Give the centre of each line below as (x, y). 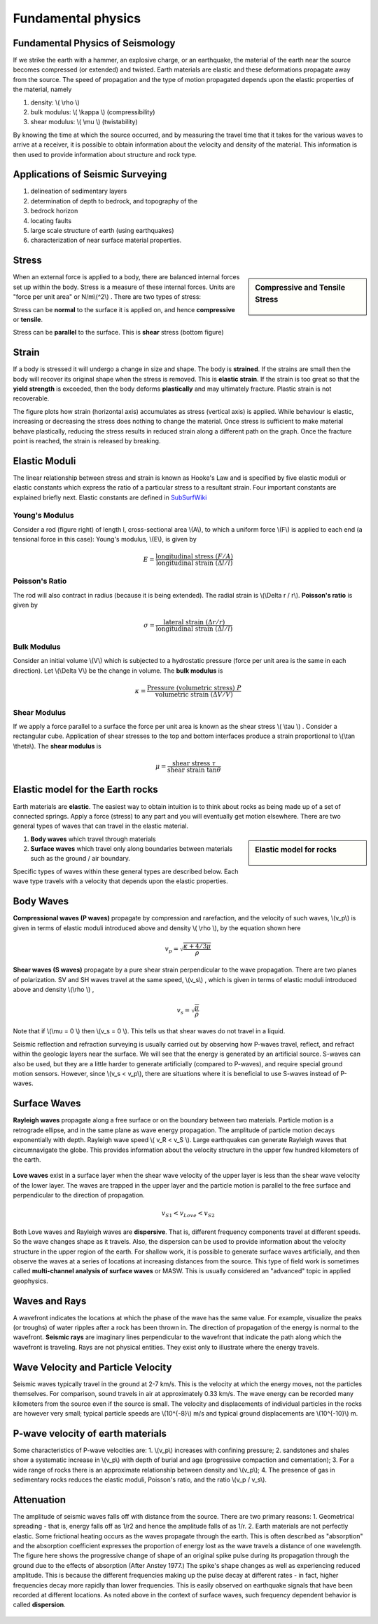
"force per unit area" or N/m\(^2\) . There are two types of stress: (107, 297)
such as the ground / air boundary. (80, 859)
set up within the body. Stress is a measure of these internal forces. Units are (124, 287)
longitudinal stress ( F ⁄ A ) (194, 557)
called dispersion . (39, 1605)
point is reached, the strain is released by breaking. (87, 441)
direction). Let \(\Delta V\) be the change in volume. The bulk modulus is (118, 671)
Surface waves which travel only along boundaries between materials (132, 849)
